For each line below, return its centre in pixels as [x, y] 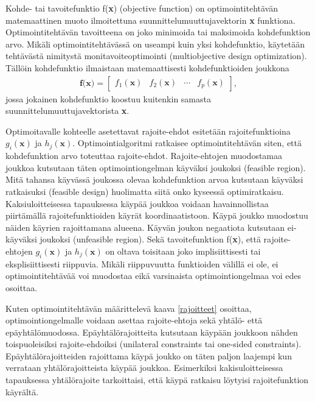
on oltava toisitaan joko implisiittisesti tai [183, 251]
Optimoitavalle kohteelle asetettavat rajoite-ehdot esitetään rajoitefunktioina [148, 131]
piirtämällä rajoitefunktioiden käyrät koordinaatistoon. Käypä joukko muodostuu [157, 215]
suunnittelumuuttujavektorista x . [67, 111]
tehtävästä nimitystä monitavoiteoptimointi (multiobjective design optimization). [156, 56]
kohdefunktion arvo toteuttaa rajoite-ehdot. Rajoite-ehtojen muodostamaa [144, 156]
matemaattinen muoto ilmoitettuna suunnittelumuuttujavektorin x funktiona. [151, 20]
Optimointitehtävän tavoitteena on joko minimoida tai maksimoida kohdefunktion [158, 32]
